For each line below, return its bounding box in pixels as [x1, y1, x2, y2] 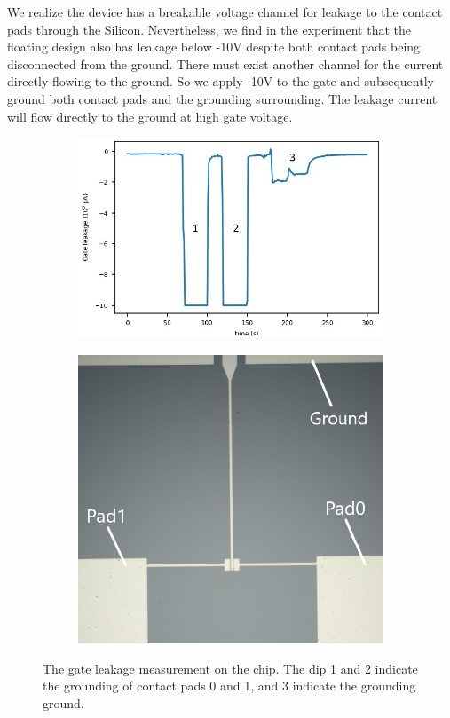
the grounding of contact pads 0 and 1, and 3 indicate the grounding [43, 676, 416, 695]
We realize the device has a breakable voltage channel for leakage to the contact [7, 3, 443, 20]
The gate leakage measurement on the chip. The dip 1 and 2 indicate [43, 659, 418, 677]
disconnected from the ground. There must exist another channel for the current [7, 54, 444, 73]
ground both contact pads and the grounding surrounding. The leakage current [7, 89, 438, 107]
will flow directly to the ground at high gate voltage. [7, 107, 293, 125]
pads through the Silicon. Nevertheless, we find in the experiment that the [7, 20, 411, 38]
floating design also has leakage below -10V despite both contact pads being [7, 37, 421, 56]
